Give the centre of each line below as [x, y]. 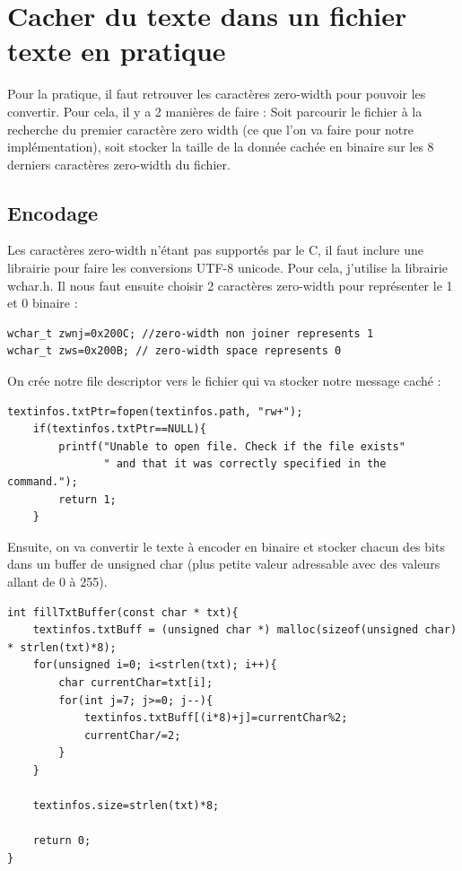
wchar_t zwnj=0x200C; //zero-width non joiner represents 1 [191, 333]
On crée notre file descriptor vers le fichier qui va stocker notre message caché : [224, 381]
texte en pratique [117, 51]
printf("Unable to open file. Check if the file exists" [232, 446]
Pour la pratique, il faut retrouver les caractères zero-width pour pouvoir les [217, 94]
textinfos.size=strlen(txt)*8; [126, 806]
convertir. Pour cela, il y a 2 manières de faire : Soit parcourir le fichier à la [215, 111]
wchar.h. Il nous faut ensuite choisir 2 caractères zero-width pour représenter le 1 [230, 285]
